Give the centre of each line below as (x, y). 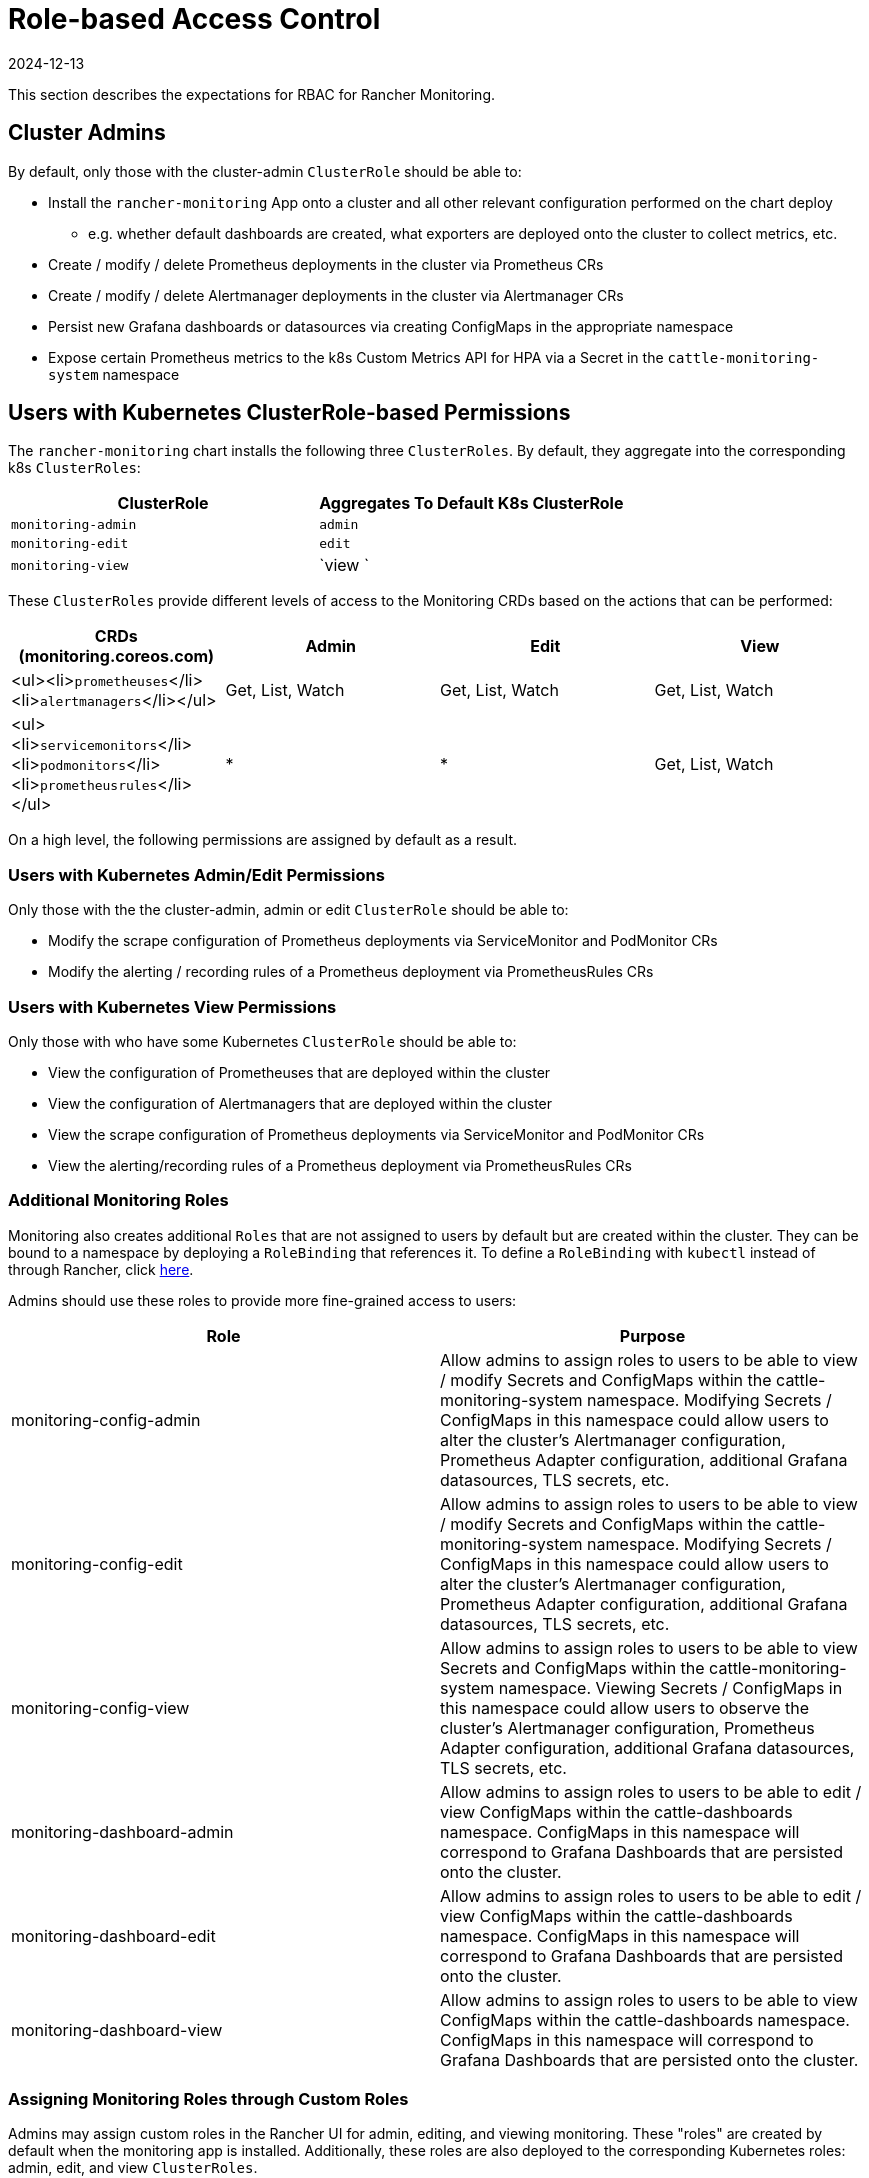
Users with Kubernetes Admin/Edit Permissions (196, 874)
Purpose (652, 1335)
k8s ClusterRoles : (74, 468)
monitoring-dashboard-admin (122, 1831)
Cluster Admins (87, 133)
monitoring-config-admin (106, 1419)
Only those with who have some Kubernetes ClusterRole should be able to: (262, 1041)
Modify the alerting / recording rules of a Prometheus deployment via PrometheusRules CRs (351, 972)
